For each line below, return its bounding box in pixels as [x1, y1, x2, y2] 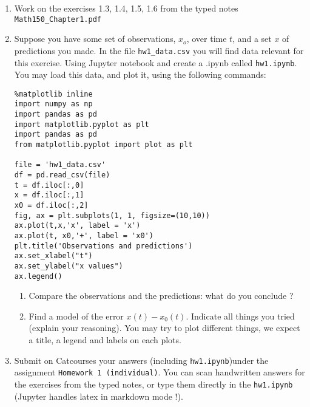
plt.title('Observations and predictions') [14, 241, 193, 250]
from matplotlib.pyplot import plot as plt [14, 140, 193, 149]
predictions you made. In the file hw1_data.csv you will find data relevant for [14, 44, 304, 56]
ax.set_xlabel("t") [14, 251, 93, 261]
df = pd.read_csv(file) [14, 171, 110, 179]
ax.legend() [14, 272, 62, 281]
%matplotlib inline [14, 89, 93, 98]
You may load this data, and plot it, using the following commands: [14, 68, 266, 81]
